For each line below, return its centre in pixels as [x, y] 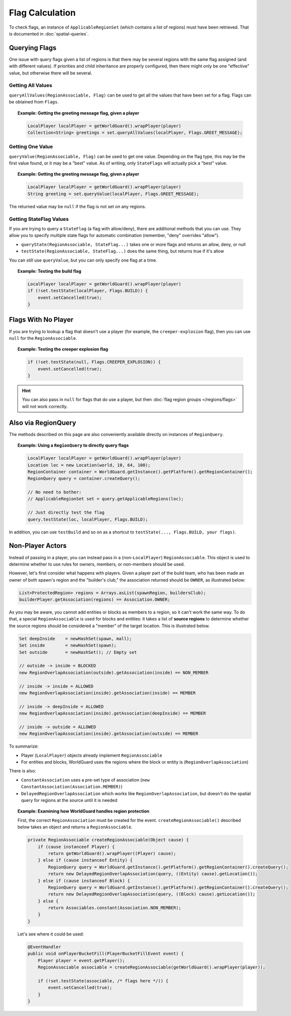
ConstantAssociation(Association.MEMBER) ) [72, 787]
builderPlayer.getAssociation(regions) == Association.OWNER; [95, 600]
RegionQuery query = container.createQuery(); [84, 479]
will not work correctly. [45, 406]
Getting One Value [31, 147]
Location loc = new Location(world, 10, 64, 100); [89, 465]
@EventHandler [44, 947]
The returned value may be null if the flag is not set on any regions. [78, 206]
